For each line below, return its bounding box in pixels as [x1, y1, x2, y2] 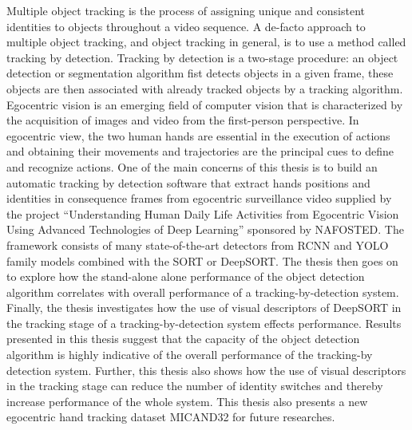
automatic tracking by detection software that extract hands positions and [6, 174, 370, 191]
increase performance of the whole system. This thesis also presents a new [6, 393, 368, 409]
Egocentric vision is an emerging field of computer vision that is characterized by [6, 96, 403, 112]
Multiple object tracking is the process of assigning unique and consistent [6, 2, 366, 18]
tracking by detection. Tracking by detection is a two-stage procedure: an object [6, 49, 398, 65]
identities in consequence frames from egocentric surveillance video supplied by [6, 190, 392, 207]
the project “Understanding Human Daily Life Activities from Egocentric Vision [6, 205, 399, 222]
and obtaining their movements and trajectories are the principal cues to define [6, 143, 394, 160]
